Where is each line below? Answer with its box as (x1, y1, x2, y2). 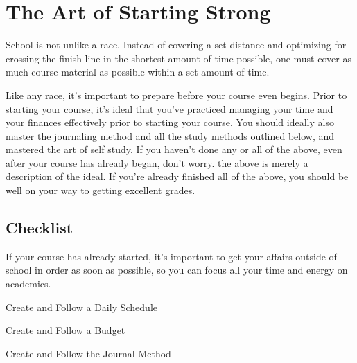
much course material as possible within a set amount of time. (6, 64, 270, 79)
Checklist (6, 217, 73, 238)
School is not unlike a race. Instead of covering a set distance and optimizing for (6, 37, 347, 52)
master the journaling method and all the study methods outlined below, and (6, 128, 335, 143)
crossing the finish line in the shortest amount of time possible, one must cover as (6, 51, 351, 65)
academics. (6, 276, 51, 291)
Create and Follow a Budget (6, 323, 125, 337)
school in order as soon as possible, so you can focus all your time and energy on (6, 263, 348, 277)
